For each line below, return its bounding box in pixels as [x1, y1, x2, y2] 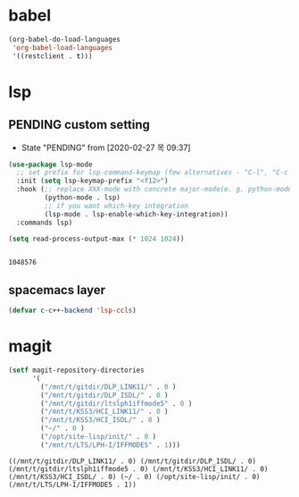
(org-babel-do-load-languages [8, 35, 121, 44]
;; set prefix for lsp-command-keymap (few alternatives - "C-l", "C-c [16, 168, 289, 177]
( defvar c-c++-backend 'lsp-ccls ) [8, 306, 137, 316]
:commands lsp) [16, 218, 73, 227]
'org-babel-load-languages [12, 43, 113, 52]
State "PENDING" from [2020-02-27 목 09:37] [21, 142, 191, 153]
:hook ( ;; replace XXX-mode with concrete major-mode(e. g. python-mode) [16, 185, 296, 194]
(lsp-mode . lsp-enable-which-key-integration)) [44, 209, 228, 219]
